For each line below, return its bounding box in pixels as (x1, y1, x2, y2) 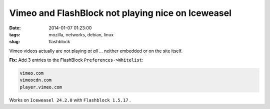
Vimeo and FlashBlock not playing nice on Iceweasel (9, 7, 232, 18)
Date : (9, 25, 21, 31)
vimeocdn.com (19, 77, 52, 83)
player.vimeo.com (19, 84, 62, 90)
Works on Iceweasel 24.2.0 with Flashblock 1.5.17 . (9, 97, 131, 103)
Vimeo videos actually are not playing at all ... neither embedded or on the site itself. (9, 48, 182, 54)
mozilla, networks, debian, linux (48, 31, 114, 37)
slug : (9, 39, 20, 45)
